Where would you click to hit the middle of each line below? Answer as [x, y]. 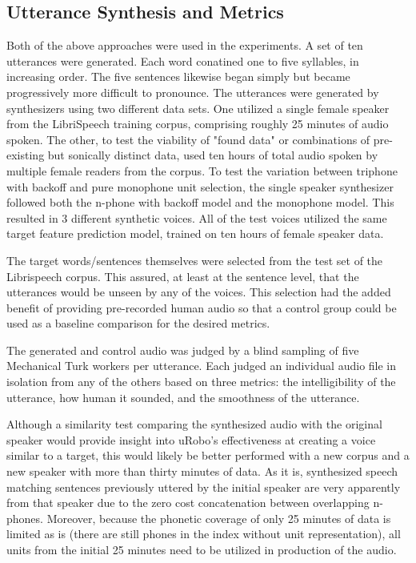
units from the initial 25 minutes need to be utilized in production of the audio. [202, 550]
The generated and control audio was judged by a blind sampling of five [183, 350]
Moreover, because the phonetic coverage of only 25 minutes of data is [219, 518]
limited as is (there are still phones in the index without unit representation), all [204, 534]
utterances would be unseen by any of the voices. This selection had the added [199, 292]
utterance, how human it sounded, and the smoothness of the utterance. [183, 397]
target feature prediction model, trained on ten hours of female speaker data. [195, 233]
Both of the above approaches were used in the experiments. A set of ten [185, 45]
